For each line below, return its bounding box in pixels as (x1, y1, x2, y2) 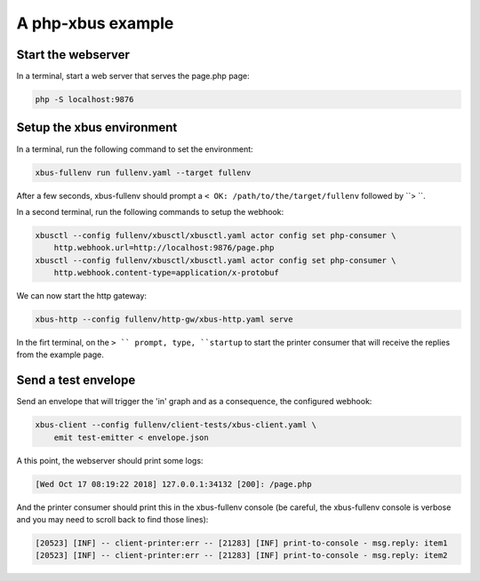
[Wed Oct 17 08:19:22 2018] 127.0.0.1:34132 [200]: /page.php (35, 479, 312, 489)
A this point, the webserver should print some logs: (16, 455, 204, 466)
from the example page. (16, 349, 104, 360)
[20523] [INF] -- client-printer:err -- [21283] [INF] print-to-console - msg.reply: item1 (35, 538, 448, 548)
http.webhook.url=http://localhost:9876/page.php (53, 243, 275, 253)
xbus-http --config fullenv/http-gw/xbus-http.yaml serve (35, 314, 293, 324)
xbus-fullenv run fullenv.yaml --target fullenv (35, 167, 252, 178)
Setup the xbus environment (16, 120, 178, 135)
